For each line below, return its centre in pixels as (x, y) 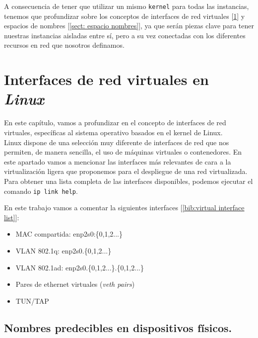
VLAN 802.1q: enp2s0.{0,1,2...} (64, 250)
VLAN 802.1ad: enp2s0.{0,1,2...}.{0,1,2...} (80, 267)
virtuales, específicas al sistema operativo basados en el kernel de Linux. (113, 132)
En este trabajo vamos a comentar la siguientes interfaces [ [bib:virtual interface (124, 208)
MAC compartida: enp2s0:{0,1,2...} (69, 234)
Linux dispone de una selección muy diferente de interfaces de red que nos (117, 142)
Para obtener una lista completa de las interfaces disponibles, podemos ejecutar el (129, 181)
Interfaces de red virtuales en (106, 79)
